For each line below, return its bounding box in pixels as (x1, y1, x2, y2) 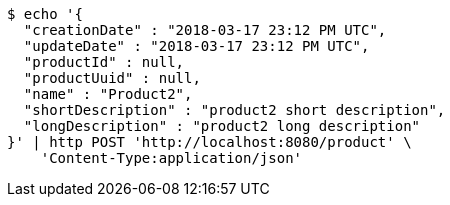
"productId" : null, (23, 54, 185, 70)
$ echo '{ (7, 6, 83, 22)
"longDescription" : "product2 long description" (23, 118, 421, 134)
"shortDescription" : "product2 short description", (23, 102, 446, 118)
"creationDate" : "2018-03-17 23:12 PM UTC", (23, 22, 387, 38)
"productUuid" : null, (23, 70, 201, 86)
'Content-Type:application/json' (40, 150, 303, 166)
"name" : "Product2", (23, 86, 193, 102)
